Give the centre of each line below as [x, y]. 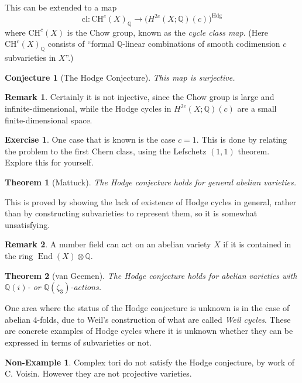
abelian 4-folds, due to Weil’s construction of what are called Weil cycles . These [148, 319]
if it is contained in [257, 244]
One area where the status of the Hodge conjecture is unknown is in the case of [147, 308]
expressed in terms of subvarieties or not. [78, 342]
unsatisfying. [28, 224]
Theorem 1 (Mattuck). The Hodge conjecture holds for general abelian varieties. [150, 182]
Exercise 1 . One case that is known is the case [90, 139]
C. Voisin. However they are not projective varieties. [98, 373]
